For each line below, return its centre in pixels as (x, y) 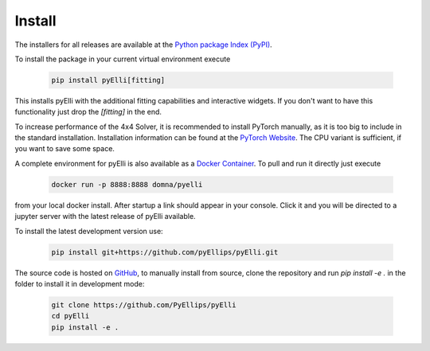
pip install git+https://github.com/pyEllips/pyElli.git (165, 252)
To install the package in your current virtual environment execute (123, 59)
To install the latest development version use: (89, 231)
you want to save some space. (65, 149)
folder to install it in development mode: (80, 283)
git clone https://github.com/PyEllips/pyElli (144, 305)
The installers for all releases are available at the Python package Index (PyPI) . (143, 45)
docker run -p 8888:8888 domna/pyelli (127, 184)
